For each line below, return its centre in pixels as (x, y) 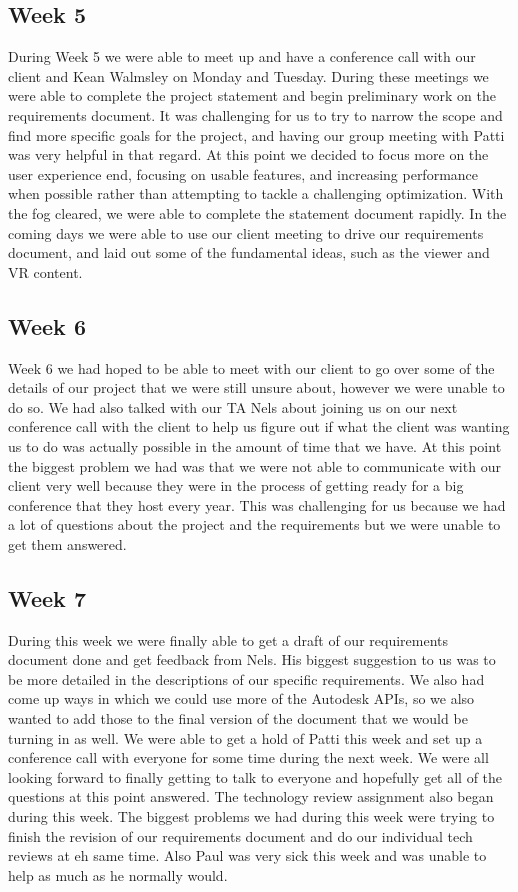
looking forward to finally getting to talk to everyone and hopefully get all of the (255, 776)
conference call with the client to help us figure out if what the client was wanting (259, 426)
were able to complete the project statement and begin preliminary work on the (252, 95)
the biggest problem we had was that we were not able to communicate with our (254, 465)
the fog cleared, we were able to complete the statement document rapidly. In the (257, 212)
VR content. (45, 271)
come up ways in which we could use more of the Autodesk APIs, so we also (241, 698)
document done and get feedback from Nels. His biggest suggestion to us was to (252, 659)
